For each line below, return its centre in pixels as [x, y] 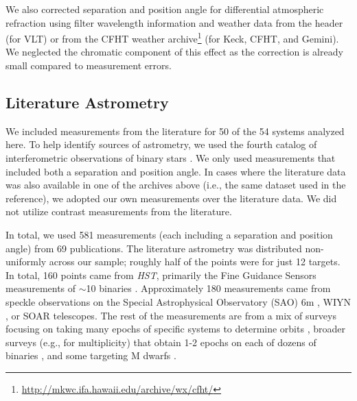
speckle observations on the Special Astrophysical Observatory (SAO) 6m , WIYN [178, 301]
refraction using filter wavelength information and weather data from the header [174, 22]
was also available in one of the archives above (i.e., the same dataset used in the [176, 185]
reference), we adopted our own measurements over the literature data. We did [171, 198]
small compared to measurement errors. [89, 65]
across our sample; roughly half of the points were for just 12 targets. [195, 262]
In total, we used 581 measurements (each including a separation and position [169, 234]
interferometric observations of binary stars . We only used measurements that [171, 158]
